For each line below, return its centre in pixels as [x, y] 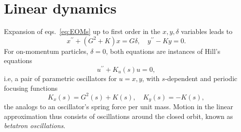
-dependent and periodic [201, 78]
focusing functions [31, 88]
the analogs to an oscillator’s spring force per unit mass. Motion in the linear [119, 107]
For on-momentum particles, [46, 51]
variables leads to [207, 31]
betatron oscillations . [35, 125]
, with [151, 78]
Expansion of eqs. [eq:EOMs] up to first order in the [82, 31]
